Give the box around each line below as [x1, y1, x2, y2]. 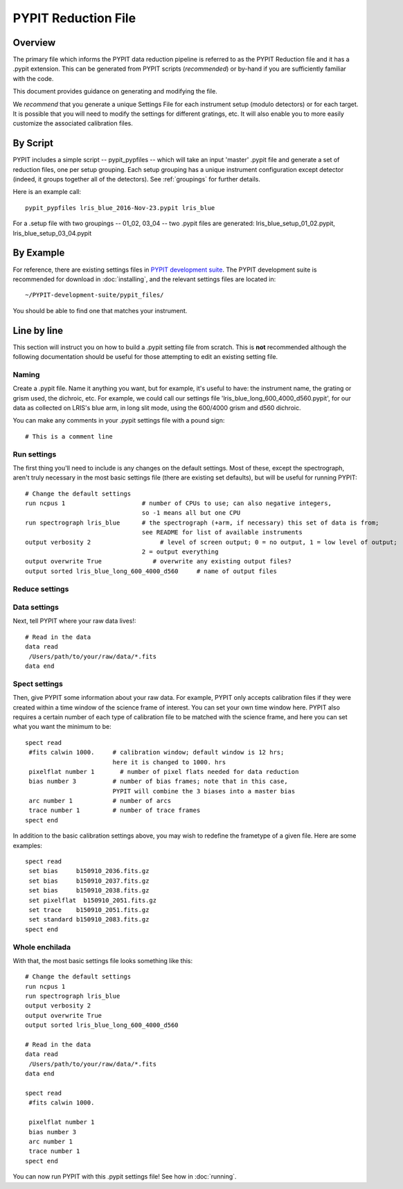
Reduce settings [12, 584, 69, 594]
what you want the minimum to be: [12, 723, 111, 731]
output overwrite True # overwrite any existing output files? [25, 558, 292, 565]
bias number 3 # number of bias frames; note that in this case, [28, 777, 288, 786]
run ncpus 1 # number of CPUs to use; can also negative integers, [25, 500, 332, 507]
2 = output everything [141, 548, 219, 556]
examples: [12, 841, 43, 849]
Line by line [12, 324, 64, 336]
